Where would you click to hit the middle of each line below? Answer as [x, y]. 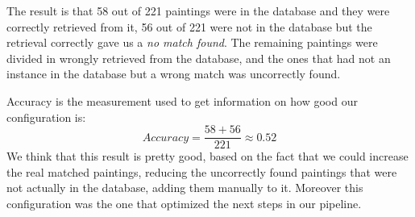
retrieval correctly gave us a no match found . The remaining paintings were [192, 42]
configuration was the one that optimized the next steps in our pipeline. [184, 203]
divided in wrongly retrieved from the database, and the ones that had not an [199, 58]
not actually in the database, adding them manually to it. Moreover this [185, 188]
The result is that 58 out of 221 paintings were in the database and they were [198, 10]
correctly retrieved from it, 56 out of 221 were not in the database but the [189, 26]
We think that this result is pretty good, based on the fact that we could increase [207, 156]
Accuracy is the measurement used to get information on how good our [182, 100]
